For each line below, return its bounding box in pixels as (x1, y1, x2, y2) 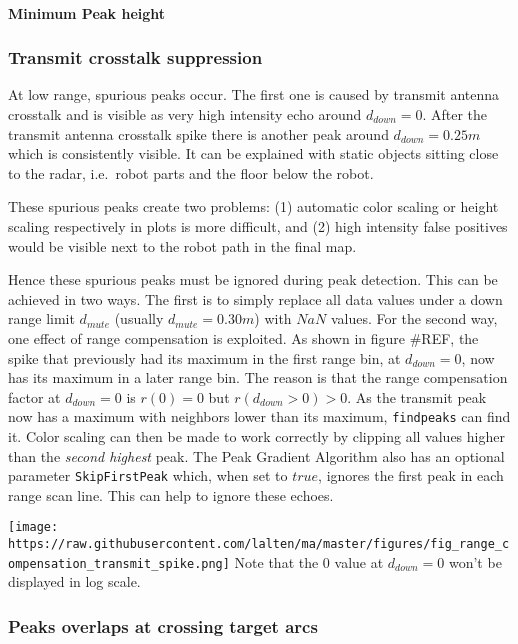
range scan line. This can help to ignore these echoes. (8, 484, 334, 505)
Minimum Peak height (8, 2, 166, 23)
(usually (114, 308, 164, 329)
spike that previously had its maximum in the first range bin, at (8, 347, 401, 368)
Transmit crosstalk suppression (8, 45, 263, 70)
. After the (422, 104, 488, 124)
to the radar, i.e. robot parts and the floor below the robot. (8, 162, 374, 183)
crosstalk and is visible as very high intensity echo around (8, 104, 362, 124)
